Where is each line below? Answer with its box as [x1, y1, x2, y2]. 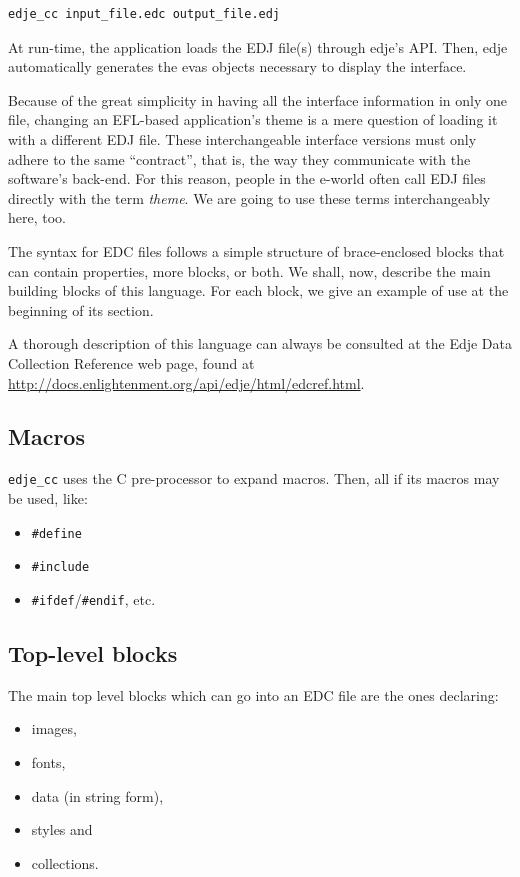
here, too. [8, 207, 66, 228]
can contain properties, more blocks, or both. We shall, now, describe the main [8, 260, 491, 281]
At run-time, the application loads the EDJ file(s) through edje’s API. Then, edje [8, 36, 508, 57]
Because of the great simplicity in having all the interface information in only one [8, 89, 508, 110]
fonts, [31, 751, 66, 772]
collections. [31, 852, 99, 873]
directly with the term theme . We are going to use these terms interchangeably [8, 187, 491, 208]
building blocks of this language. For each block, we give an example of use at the [8, 280, 509, 301]
